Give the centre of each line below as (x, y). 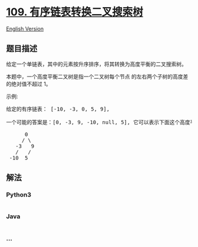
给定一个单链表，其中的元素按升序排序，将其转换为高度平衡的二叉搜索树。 (96, 64)
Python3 (19, 195)
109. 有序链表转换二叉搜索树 (75, 12)
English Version (25, 29)
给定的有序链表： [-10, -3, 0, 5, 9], (58, 109)
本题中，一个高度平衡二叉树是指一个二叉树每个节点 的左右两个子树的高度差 (97, 76)
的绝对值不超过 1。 (29, 84)
